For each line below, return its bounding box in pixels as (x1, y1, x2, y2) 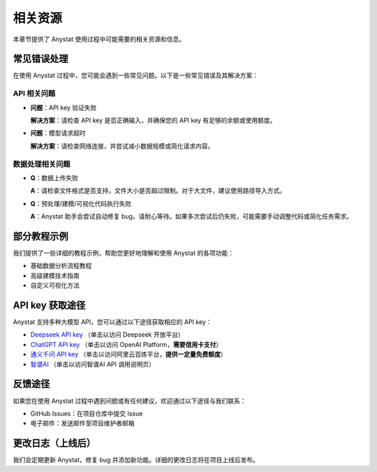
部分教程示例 (13, 230, 68, 242)
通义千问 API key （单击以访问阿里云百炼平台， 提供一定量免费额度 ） (30, 350, 227, 359)
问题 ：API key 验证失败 (30, 103, 97, 112)
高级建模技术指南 (30, 271, 80, 279)
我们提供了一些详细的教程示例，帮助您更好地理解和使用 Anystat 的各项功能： (13, 249, 234, 257)
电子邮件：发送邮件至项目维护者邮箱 (30, 419, 135, 427)
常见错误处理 (13, 53, 68, 65)
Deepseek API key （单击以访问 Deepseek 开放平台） (30, 330, 184, 339)
